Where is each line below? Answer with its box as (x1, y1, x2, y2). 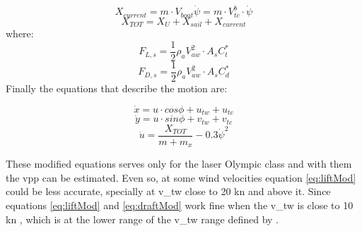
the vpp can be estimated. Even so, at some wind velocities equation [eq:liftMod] (6, 170, 356, 185)
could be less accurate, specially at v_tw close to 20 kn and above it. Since (6, 184, 331, 199)
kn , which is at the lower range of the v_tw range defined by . (6, 211, 279, 226)
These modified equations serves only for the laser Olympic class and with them (6, 156, 352, 171)
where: (6, 26, 34, 41)
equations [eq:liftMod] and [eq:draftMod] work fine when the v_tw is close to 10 (6, 198, 354, 213)
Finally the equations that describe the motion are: (6, 80, 228, 95)
